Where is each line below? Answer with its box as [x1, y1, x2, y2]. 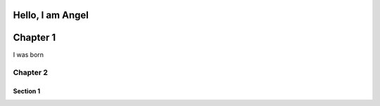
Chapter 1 [13, 32, 56, 44]
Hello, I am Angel [13, 9, 89, 21]
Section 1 [13, 87, 41, 95]
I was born [13, 50, 44, 59]
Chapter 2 [13, 67, 49, 77]
